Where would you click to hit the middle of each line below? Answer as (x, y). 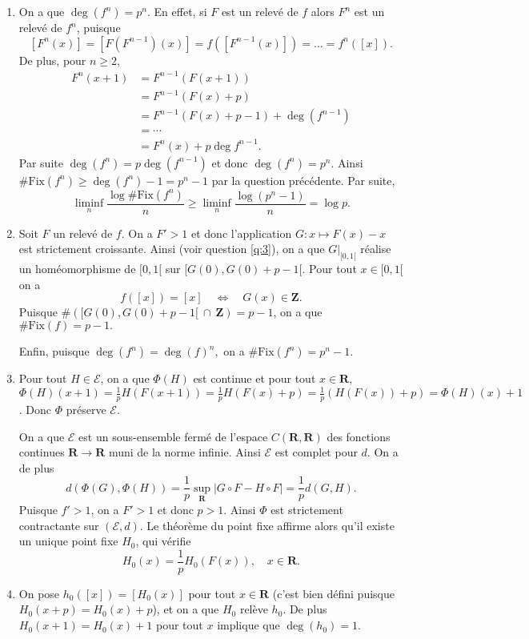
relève (254, 609)
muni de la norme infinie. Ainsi (184, 452)
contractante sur (59, 525)
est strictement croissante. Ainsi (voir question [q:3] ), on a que (172, 249)
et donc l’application (241, 233)
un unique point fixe (68, 541)
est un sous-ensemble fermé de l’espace (173, 436)
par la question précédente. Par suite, (303, 180)
